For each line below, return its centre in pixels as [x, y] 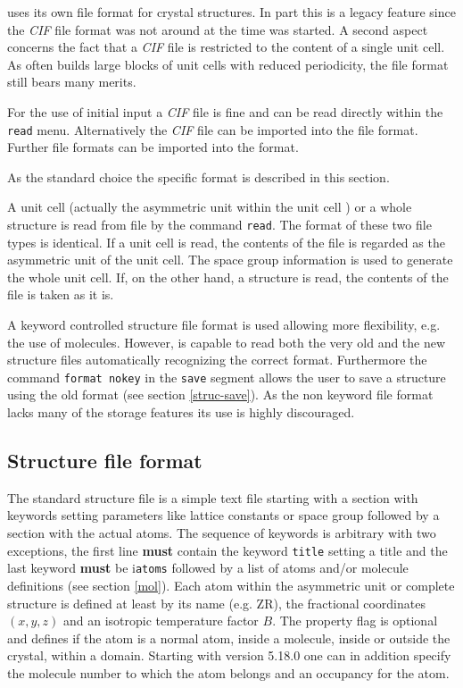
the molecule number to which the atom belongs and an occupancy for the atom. [228, 672]
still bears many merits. [72, 82]
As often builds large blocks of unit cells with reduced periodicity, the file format [228, 64]
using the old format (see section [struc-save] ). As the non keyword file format [220, 394]
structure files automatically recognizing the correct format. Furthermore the [217, 360]
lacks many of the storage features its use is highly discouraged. [181, 412]
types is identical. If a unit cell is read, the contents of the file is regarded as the [226, 242]
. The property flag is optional [355, 621]
